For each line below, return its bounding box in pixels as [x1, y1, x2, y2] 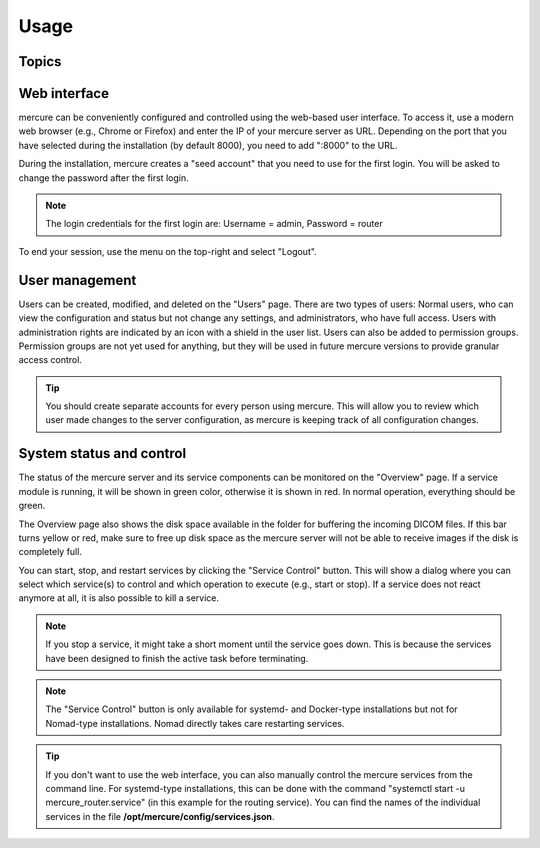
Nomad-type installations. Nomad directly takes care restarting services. [45, 717, 345, 729]
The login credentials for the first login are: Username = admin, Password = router [45, 218, 384, 230]
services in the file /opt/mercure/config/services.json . [45, 810, 275, 822]
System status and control [18, 445, 187, 462]
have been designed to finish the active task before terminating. [45, 652, 309, 664]
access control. [18, 354, 82, 366]
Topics [18, 53, 62, 70]
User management [18, 271, 137, 289]
